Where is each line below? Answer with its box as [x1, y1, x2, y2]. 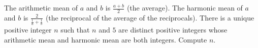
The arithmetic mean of [4, 2, 78, 12]
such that [60, 24, 90, 35]
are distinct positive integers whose [118, 24, 228, 35]
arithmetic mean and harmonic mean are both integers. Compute [4, 34, 207, 44]
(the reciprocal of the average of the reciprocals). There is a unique [45, 12, 254, 22]
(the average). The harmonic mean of [126, 2, 243, 12]
